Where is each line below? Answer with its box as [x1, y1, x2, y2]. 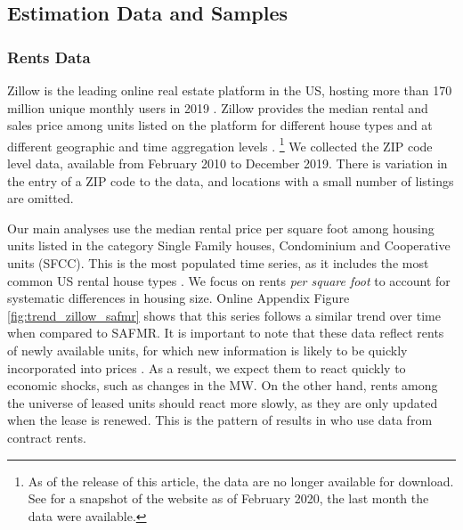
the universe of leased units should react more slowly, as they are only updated [7, 393, 438, 412]
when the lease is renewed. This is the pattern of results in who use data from [7, 411, 433, 429]
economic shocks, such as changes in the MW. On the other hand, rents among [7, 376, 438, 395]
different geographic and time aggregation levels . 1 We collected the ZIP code [7, 134, 433, 155]
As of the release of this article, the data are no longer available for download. [28, 471, 454, 490]
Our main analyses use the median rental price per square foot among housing [7, 218, 435, 237]
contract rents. [7, 428, 86, 446]
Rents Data [7, 45, 91, 68]
